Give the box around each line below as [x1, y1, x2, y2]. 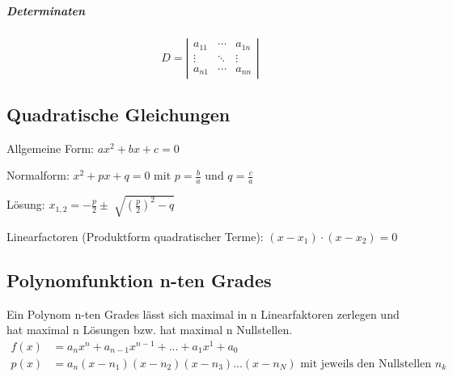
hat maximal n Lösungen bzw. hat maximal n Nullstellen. [6, 321, 293, 338]
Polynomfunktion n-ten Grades [6, 267, 272, 292]
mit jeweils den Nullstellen [300, 358, 432, 370]
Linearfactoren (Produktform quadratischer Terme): [6, 227, 264, 244]
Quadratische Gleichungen [6, 101, 231, 126]
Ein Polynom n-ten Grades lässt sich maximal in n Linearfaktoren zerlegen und [6, 305, 400, 322]
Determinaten [6, 2, 86, 19]
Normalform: [6, 167, 70, 184]
